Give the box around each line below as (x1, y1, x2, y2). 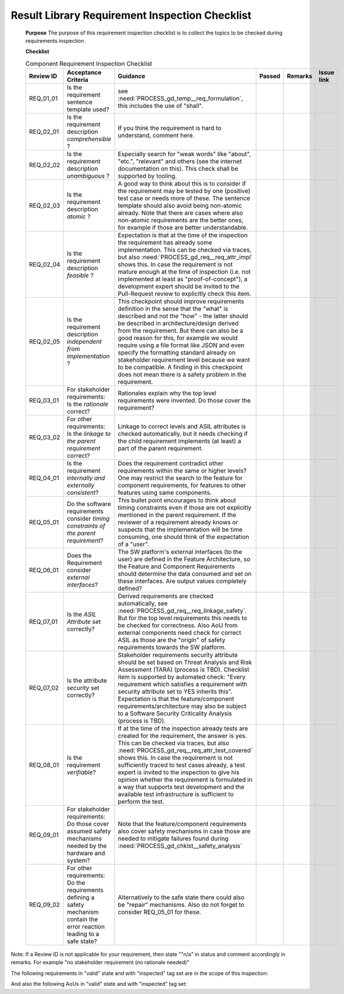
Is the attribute (67, 676, 108, 685)
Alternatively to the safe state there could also (118, 893, 245, 902)
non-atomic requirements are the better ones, (118, 216, 244, 225)
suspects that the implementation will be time (118, 525, 243, 534)
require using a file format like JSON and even (118, 341, 245, 349)
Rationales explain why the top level (118, 389, 216, 397)
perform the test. (118, 797, 164, 806)
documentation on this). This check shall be (118, 164, 238, 173)
